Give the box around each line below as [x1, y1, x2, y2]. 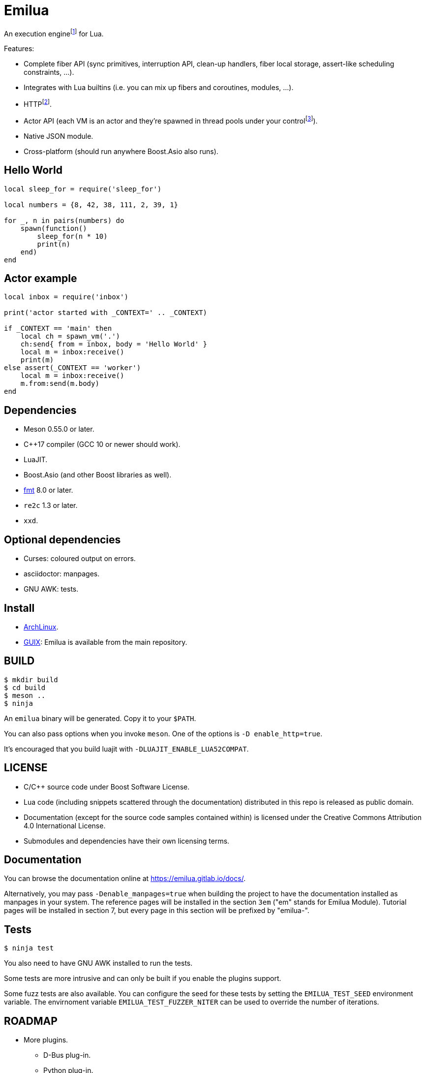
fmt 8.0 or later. [24, 486, 73, 495]
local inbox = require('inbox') [4, 293, 128, 301]
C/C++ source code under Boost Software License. [24, 782, 190, 791]
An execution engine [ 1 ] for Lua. [4, 28, 104, 38]
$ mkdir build [4, 675, 58, 684]
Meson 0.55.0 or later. [24, 425, 94, 434]
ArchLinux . [24, 622, 59, 631]
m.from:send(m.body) [20, 379, 99, 388]
